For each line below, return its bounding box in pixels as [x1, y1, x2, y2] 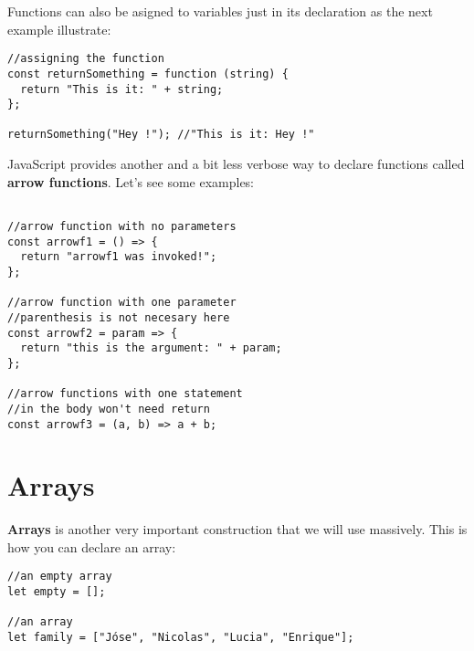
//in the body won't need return [7, 402, 210, 415]
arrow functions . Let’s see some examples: [7, 172, 255, 191]
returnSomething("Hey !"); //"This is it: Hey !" [7, 128, 315, 142]
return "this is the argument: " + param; [20, 341, 282, 355]
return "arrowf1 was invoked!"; [20, 250, 217, 264]
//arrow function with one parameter [7, 296, 237, 310]
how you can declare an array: [7, 537, 176, 556]
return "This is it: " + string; [20, 82, 224, 96]
